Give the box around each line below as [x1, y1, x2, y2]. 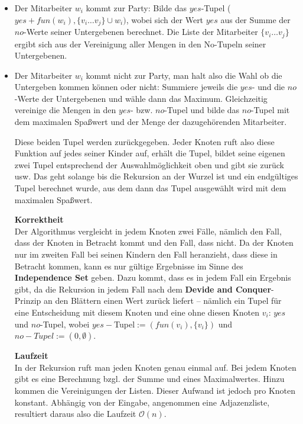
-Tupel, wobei [40, 317, 90, 330]
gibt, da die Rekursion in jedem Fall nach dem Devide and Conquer [14, 282, 272, 295]
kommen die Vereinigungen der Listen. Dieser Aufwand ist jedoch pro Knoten [14, 384, 296, 396]
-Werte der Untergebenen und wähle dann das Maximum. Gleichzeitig [14, 92, 268, 104]
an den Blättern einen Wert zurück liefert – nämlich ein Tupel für [44, 294, 282, 307]
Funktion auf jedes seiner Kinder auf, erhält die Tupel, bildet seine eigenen [14, 147, 285, 159]
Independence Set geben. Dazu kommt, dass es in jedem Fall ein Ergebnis [14, 271, 291, 284]
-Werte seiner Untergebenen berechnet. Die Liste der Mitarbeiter [24, 25, 258, 38]
